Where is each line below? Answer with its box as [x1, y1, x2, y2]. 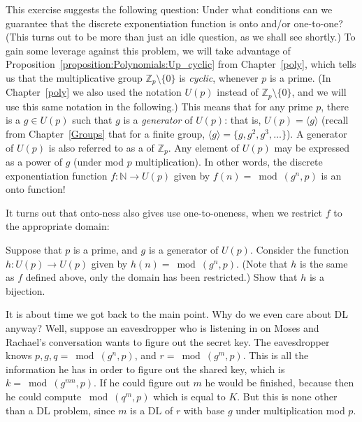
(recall [321, 112, 349, 127]
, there [321, 99, 349, 113]
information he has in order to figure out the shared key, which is [6, 361, 285, 376]
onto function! [6, 182, 66, 196]
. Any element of [168, 140, 240, 154]
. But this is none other [237, 389, 338, 404]
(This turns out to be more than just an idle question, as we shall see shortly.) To [6, 29, 356, 44]
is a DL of [130, 402, 173, 417]
